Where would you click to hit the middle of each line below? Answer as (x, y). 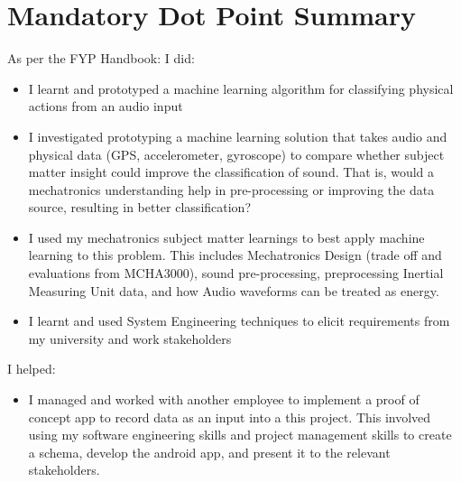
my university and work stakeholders (130, 338)
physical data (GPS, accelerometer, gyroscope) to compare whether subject (236, 154)
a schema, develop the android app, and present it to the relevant (209, 452)
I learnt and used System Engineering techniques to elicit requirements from (239, 321)
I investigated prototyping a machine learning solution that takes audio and (238, 136)
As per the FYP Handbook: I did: (101, 58)
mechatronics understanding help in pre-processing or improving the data (231, 189)
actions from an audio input (106, 106)
